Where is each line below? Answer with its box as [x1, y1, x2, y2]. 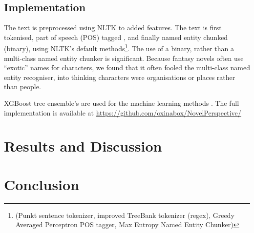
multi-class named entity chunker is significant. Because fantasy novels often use [4, 53, 244, 63]
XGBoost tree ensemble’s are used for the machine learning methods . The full [4, 98, 239, 108]
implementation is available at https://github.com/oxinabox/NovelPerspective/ [4, 107, 241, 117]
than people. [4, 81, 41, 92]
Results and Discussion [4, 136, 162, 156]
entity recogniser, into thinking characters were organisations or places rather [4, 72, 235, 82]
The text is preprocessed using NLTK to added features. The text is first [4, 22, 222, 33]
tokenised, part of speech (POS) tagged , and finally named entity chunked [4, 32, 228, 42]
